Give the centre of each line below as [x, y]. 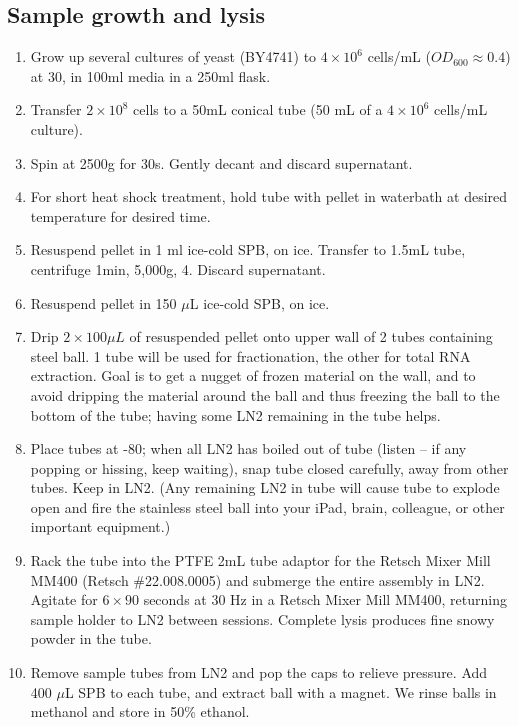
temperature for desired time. [120, 215]
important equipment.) [100, 526]
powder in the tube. [91, 638]
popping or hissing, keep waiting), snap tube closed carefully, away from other [269, 467]
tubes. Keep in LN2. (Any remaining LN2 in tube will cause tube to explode [265, 487]
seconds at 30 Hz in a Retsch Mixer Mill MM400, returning [325, 599]
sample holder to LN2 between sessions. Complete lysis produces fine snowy [262, 618]
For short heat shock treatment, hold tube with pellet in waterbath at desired [269, 196]
